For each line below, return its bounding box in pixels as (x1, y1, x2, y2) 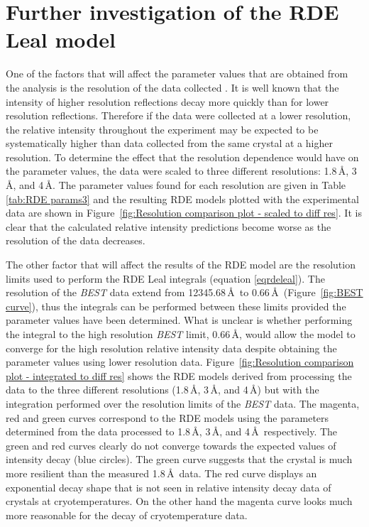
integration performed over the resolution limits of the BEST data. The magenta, (6, 396, 360, 411)
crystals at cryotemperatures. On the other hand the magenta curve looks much (6, 494, 353, 509)
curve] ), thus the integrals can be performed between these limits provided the (6, 298, 346, 313)
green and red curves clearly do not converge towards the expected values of (6, 438, 336, 452)
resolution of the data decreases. (6, 233, 145, 248)
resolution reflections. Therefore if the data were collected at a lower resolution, (6, 108, 351, 123)
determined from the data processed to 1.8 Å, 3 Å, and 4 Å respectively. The (6, 424, 338, 439)
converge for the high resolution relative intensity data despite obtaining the (6, 340, 337, 355)
